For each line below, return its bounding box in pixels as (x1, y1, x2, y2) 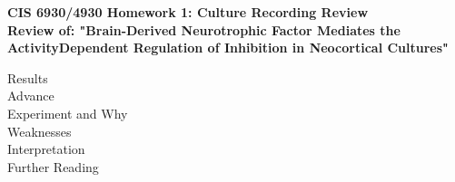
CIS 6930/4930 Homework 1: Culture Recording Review (7, 3, 369, 21)
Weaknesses (7, 121, 72, 140)
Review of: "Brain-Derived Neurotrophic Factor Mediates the (7, 20, 401, 39)
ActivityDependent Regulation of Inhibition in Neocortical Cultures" (7, 38, 449, 57)
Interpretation (7, 139, 85, 158)
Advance (7, 86, 54, 105)
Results (7, 68, 48, 87)
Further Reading (7, 157, 99, 176)
